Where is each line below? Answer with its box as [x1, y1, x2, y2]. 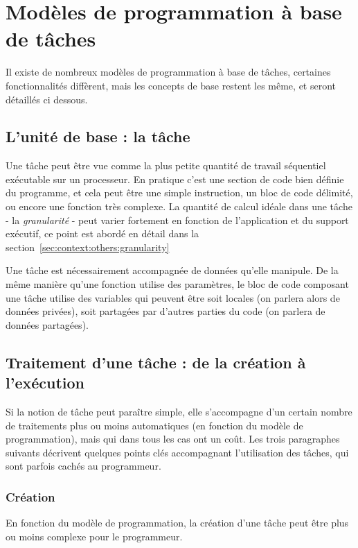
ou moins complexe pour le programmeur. [6, 529, 183, 543]
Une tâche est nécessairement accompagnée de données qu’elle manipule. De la [6, 263, 339, 277]
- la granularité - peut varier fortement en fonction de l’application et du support [6, 212, 349, 227]
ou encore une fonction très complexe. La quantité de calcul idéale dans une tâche [6, 199, 352, 214]
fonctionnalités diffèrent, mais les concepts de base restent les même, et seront [6, 78, 337, 92]
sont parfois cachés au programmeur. [6, 459, 161, 473]
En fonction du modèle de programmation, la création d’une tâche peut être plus [6, 515, 349, 530]
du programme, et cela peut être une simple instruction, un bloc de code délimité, [6, 185, 353, 200]
